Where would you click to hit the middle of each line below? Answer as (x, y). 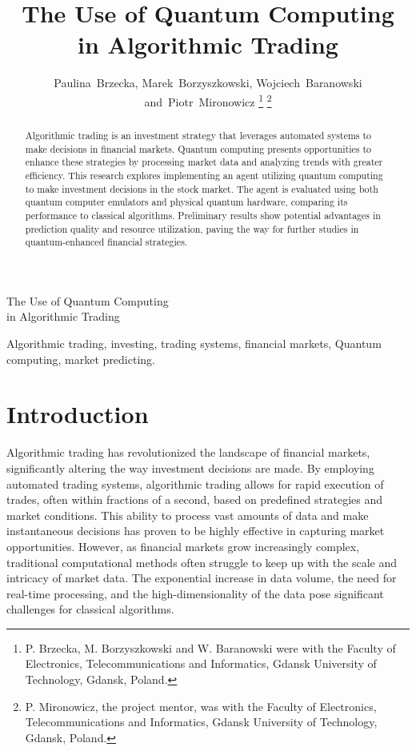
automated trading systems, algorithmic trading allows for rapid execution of (195, 483)
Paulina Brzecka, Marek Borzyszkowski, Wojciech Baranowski (208, 83)
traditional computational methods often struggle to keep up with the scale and (202, 562)
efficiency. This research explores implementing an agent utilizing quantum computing (204, 175)
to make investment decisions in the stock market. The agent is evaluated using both (202, 188)
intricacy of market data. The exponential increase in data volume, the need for (202, 578)
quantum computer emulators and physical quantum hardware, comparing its (186, 202)
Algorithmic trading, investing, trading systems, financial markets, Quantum (194, 344)
